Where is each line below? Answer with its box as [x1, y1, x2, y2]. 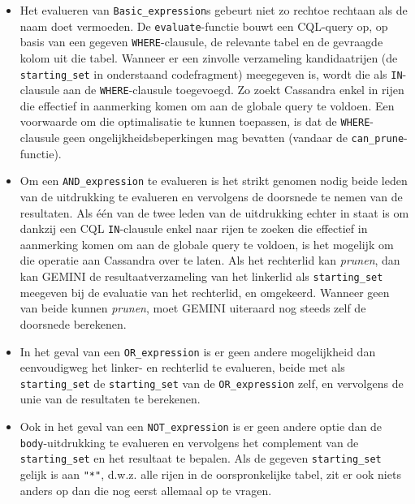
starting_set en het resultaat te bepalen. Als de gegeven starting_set [19, 450, 382, 467]
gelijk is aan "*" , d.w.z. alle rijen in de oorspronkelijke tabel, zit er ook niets [19, 465, 401, 482]
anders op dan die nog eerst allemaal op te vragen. [19, 481, 272, 498]
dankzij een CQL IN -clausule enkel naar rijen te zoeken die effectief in [19, 220, 368, 237]
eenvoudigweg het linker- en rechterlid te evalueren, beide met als [19, 359, 345, 376]
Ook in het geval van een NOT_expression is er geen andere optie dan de [19, 418, 383, 434]
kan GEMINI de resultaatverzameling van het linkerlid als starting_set [19, 268, 383, 285]
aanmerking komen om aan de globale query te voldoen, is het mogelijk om [19, 235, 394, 252]
